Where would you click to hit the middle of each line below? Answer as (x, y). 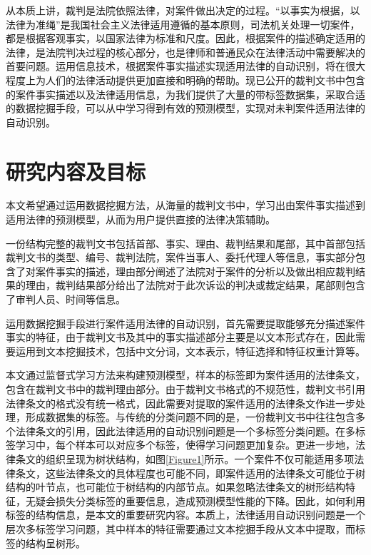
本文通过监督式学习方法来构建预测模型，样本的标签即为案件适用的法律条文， (185, 375)
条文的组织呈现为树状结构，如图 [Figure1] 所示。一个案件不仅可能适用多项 (185, 458)
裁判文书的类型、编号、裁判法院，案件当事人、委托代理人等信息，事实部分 (181, 257)
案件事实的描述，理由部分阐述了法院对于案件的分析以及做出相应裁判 (195, 271)
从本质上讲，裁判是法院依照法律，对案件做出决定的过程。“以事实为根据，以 (183, 10)
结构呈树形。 (55, 543)
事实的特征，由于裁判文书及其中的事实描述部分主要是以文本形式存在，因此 (181, 337)
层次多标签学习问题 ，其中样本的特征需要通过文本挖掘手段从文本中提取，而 (181, 528)
